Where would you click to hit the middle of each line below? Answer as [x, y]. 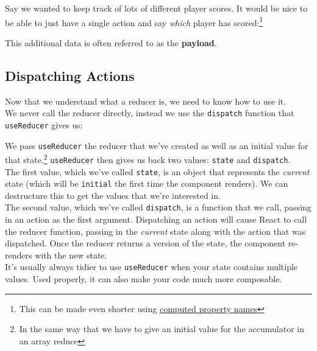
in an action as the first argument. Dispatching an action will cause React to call [156, 219]
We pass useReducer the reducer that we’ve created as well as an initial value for [157, 145]
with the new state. [71, 255]
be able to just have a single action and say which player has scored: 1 [134, 21]
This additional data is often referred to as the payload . [111, 42]
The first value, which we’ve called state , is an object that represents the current [157, 171]
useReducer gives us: [44, 124]
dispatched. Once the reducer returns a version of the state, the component [145, 243]
